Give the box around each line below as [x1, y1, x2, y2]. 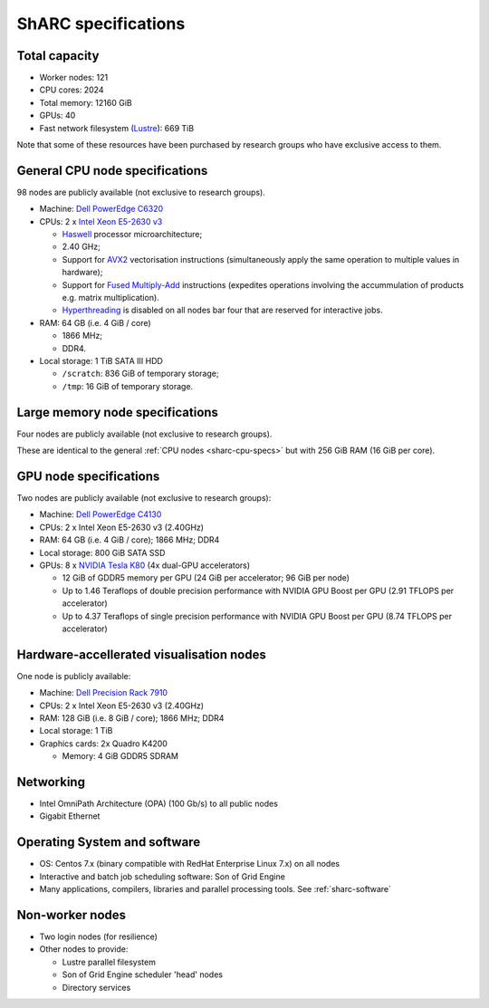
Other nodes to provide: [39, 944, 129, 955]
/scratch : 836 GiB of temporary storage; [62, 368, 219, 379]
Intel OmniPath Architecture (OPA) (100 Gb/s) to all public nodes [39, 798, 278, 810]
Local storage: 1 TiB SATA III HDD [39, 356, 163, 366]
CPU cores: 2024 [39, 84, 104, 95]
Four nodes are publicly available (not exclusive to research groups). [16, 428, 273, 439]
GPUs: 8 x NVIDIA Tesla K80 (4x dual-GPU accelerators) [39, 560, 251, 571]
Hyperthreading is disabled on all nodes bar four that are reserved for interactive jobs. [62, 304, 384, 316]
